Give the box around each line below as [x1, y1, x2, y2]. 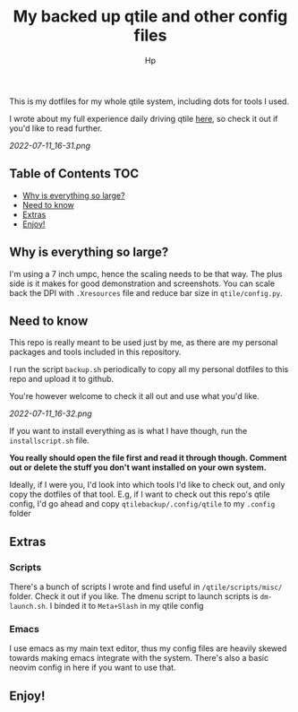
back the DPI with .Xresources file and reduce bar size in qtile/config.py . [9, 287, 284, 298]
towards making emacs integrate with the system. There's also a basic [9, 653, 269, 664]
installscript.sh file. [9, 435, 89, 446]
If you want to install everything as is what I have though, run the [9, 426, 248, 437]
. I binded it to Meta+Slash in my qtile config [45, 601, 204, 612]
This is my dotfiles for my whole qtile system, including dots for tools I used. [9, 96, 289, 107]
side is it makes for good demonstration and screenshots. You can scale [9, 278, 276, 289]
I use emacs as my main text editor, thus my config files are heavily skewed [9, 643, 287, 654]
